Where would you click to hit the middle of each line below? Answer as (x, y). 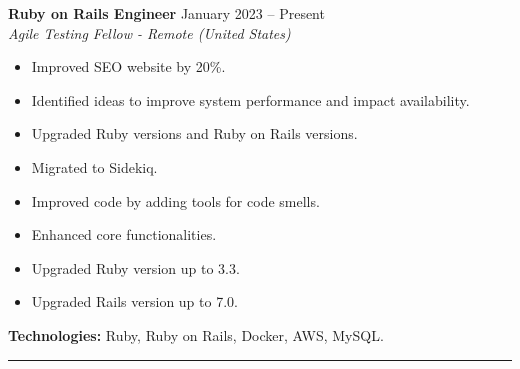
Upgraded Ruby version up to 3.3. (135, 267)
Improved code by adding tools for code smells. (175, 200)
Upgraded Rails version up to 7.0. (134, 301)
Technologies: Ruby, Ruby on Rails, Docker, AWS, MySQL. (196, 334)
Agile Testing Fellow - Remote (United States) (149, 32)
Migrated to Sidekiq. (94, 166)
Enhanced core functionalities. (124, 234)
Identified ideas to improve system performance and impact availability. (250, 99)
